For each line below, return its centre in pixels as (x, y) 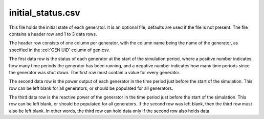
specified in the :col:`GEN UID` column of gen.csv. (59, 50)
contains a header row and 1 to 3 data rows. (53, 34)
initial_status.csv (45, 13)
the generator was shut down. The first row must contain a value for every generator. (95, 72)
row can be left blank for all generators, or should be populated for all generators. (91, 88)
